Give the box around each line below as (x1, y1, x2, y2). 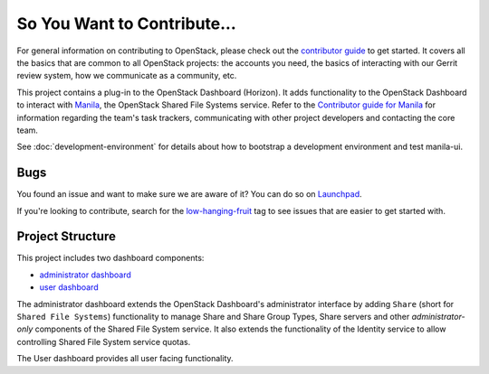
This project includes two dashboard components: (16, 253, 205, 264)
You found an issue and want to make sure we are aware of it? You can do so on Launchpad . (16, 189, 362, 200)
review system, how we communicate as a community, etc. (16, 70, 237, 81)
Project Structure (16, 229, 117, 244)
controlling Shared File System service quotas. (16, 336, 191, 347)
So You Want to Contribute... (16, 14, 237, 33)
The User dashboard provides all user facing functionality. (16, 353, 235, 364)
